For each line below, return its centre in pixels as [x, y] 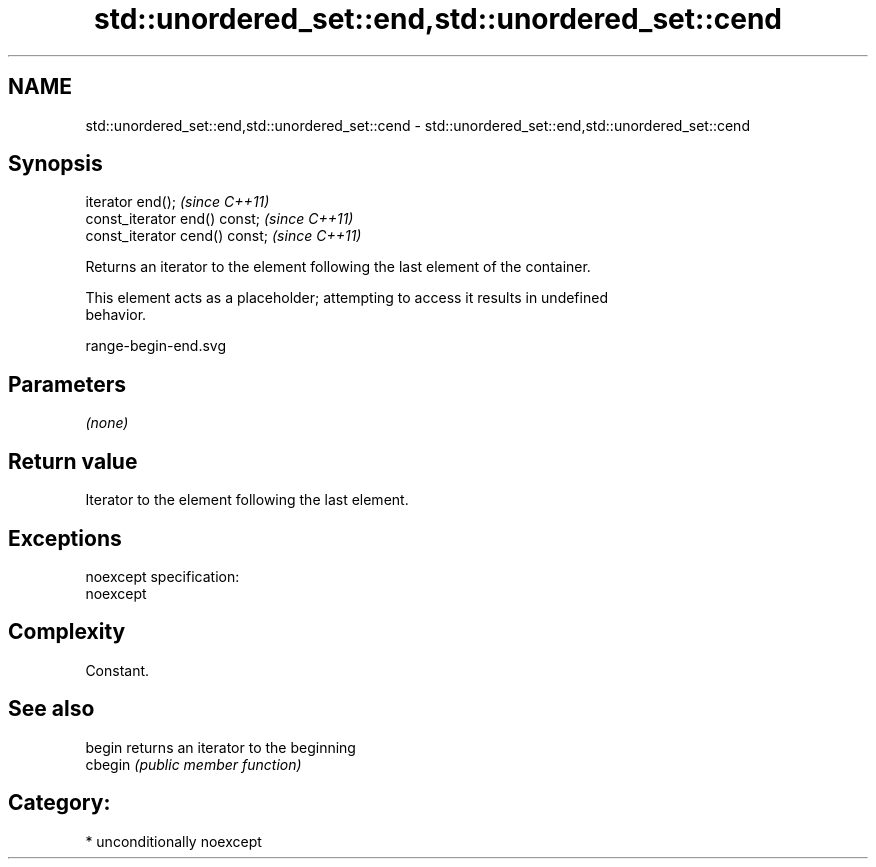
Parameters [67, 384]
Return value [73, 461]
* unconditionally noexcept [173, 841]
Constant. [117, 670]
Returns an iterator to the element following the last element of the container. [338, 267]
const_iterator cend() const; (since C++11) [223, 236]
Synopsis [55, 164]
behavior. [116, 315]
